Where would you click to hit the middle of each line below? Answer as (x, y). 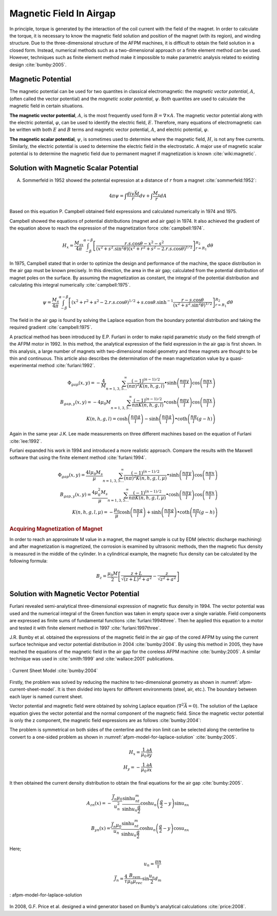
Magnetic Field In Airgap (63, 13)
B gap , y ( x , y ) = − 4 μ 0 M (85, 403)
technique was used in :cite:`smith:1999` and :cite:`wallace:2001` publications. (92, 659)
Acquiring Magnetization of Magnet (56, 529)
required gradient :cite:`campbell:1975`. (51, 327)
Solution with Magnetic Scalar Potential (74, 168)
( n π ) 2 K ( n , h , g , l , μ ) (145, 478)
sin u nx (182, 804)
